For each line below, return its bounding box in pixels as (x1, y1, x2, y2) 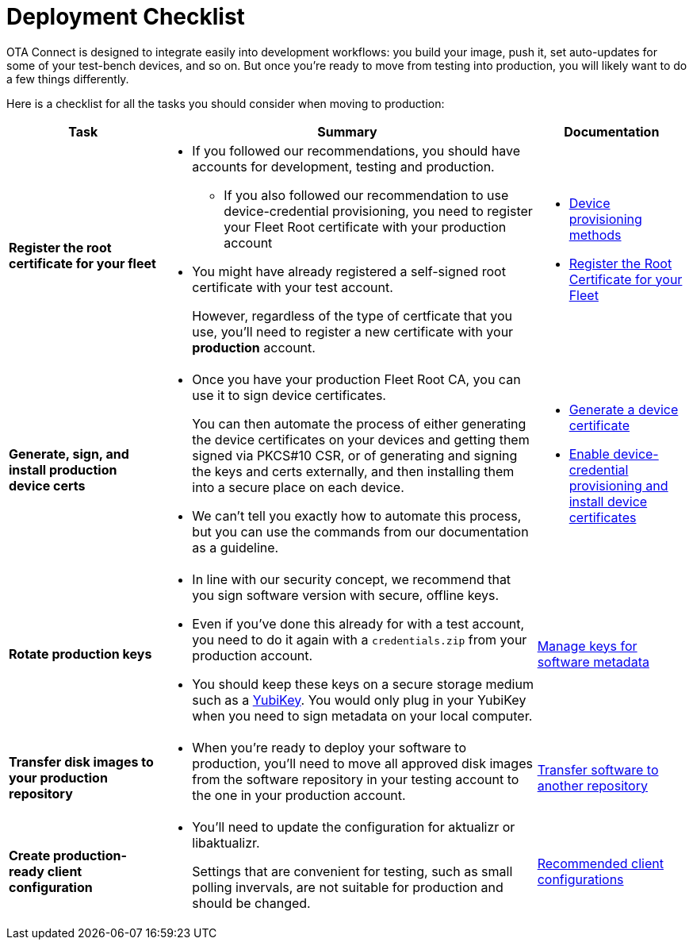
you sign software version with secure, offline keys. (192, 586, 500, 603)
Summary (317, 123, 377, 140)
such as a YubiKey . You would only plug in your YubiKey (192, 691, 526, 708)
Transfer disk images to (9, 753, 154, 770)
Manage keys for (537, 637, 637, 654)
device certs (9, 477, 86, 494)
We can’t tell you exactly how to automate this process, (192, 507, 522, 524)
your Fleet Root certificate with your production (224, 218, 507, 235)
